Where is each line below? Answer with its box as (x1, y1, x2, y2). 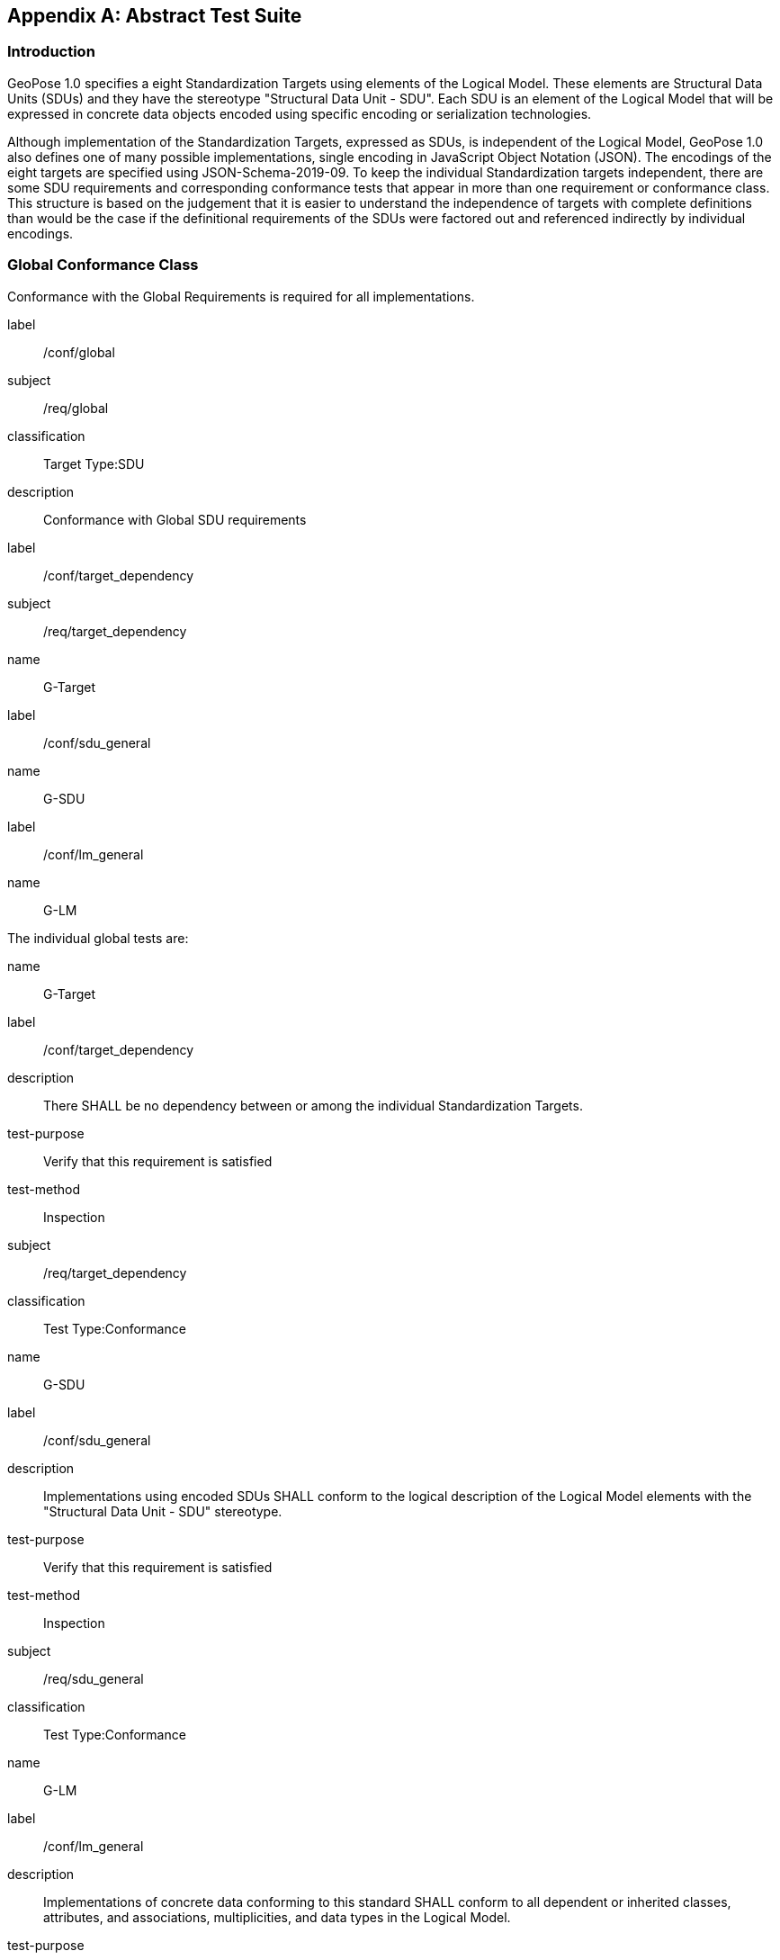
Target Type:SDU (43, 455, 145, 472)
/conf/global (43, 344, 115, 360)
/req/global (43, 400, 109, 416)
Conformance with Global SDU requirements (43, 511, 307, 527)
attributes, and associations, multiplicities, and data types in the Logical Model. (43, 1909, 511, 1925)
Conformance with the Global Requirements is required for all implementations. (7, 288, 475, 304)
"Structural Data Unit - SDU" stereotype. (43, 1503, 282, 1519)
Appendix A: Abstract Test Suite (7, 4, 302, 27)
